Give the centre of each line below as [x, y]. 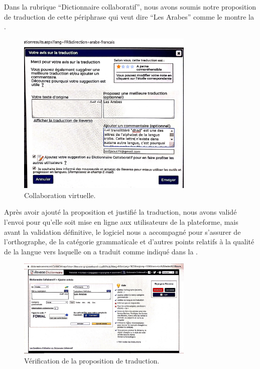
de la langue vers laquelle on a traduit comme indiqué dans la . [101, 251]
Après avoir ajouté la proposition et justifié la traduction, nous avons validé [120, 212]
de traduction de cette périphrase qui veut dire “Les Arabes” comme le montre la [129, 16]
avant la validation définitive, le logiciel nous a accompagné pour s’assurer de [122, 232]
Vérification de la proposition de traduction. [92, 360]
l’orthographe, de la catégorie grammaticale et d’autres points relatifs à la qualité [129, 242]
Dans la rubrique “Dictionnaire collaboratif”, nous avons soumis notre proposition [130, 7]
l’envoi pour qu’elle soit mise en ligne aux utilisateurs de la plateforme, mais [121, 221]
